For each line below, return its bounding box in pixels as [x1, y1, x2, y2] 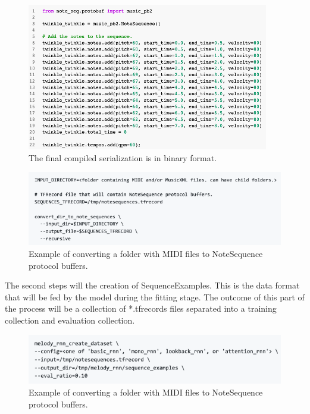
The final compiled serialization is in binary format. [29, 151, 217, 164]
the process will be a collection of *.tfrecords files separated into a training [5, 302, 277, 315]
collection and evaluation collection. [5, 313, 135, 326]
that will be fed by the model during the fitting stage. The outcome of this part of [5, 290, 305, 303]
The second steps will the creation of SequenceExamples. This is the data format [5, 279, 300, 291]
